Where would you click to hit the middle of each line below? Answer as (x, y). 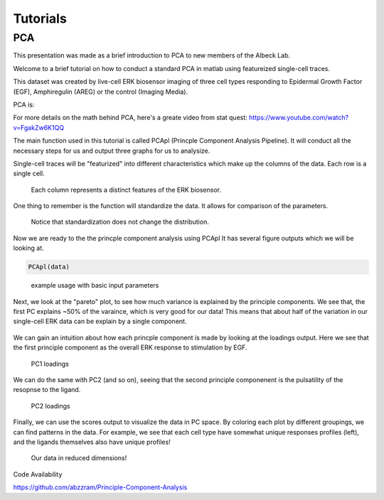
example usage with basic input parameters (95, 286)
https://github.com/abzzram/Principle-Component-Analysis (100, 487)
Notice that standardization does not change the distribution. (120, 222)
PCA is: (24, 104)
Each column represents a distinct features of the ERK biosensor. (126, 190)
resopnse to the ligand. (47, 390)
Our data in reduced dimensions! (79, 458)
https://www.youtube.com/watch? (299, 118)
